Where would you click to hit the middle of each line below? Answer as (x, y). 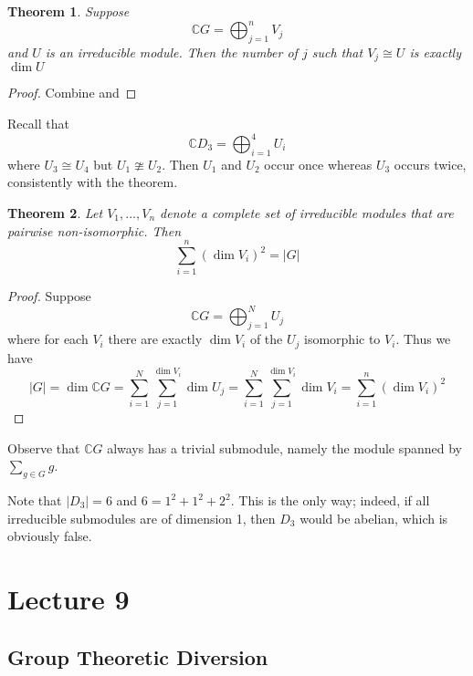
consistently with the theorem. (93, 182)
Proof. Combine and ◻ (72, 93)
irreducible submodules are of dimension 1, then (142, 518)
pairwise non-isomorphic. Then (95, 230)
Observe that (44, 447)
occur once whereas (318, 164)
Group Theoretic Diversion (138, 656)
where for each (48, 339)
